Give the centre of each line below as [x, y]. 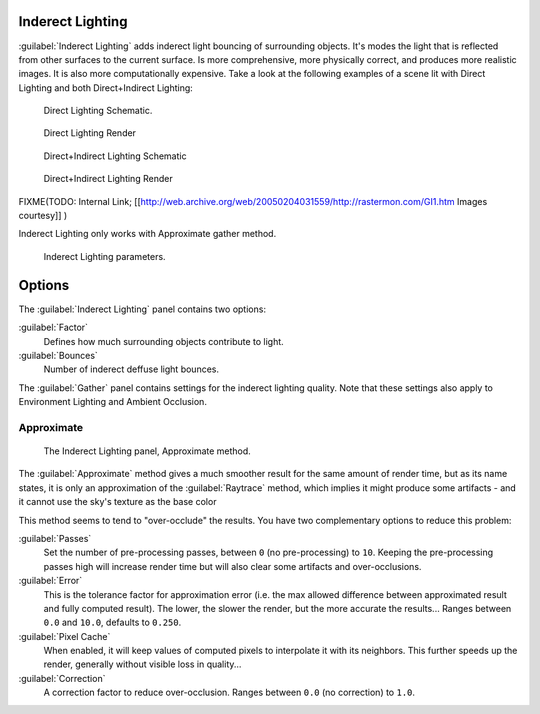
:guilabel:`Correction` [62, 678]
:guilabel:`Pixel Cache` [64, 636]
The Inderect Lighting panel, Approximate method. [147, 451]
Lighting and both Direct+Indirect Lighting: [106, 87]
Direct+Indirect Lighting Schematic [115, 156]
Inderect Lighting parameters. [104, 256]
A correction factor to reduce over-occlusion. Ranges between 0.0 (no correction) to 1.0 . [229, 692]
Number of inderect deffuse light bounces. [131, 369]
